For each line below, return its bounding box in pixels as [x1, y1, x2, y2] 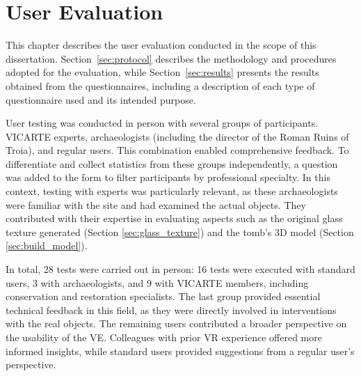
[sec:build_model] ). [6, 238, 88, 253]
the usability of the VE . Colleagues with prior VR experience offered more [6, 330, 322, 344]
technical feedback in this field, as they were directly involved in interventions [6, 302, 337, 317]
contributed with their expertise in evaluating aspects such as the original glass [6, 211, 343, 226]
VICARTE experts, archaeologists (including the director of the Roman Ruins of [6, 129, 349, 143]
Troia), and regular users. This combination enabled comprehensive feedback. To [6, 143, 349, 157]
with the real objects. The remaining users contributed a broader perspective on [6, 316, 347, 331]
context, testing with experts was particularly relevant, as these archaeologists [6, 184, 338, 198]
